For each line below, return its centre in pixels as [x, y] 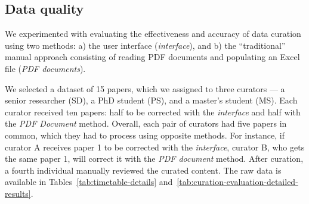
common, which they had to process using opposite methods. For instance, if [145, 135]
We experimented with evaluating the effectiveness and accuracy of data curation [153, 34]
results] [18, 193]
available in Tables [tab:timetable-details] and [89, 182]
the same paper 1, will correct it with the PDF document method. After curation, [154, 159]
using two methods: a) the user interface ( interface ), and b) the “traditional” [145, 45]
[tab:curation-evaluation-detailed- [237, 182]
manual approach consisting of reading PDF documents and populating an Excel [152, 57]
